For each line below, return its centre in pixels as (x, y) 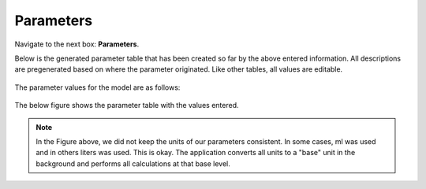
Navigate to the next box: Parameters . (77, 44)
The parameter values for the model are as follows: (97, 87)
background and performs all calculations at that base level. (133, 163)
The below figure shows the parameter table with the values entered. (127, 106)
